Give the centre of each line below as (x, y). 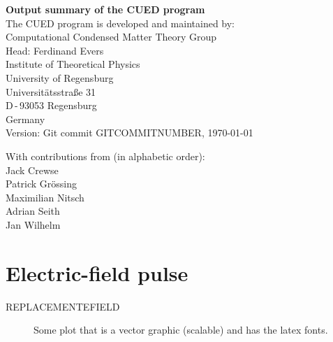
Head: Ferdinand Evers (55, 50)
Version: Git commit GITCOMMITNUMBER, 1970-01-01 (129, 133)
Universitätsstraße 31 (51, 91)
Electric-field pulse (97, 272)
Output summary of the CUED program (105, 9)
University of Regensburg (60, 77)
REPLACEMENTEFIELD (63, 306)
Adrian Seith (33, 211)
